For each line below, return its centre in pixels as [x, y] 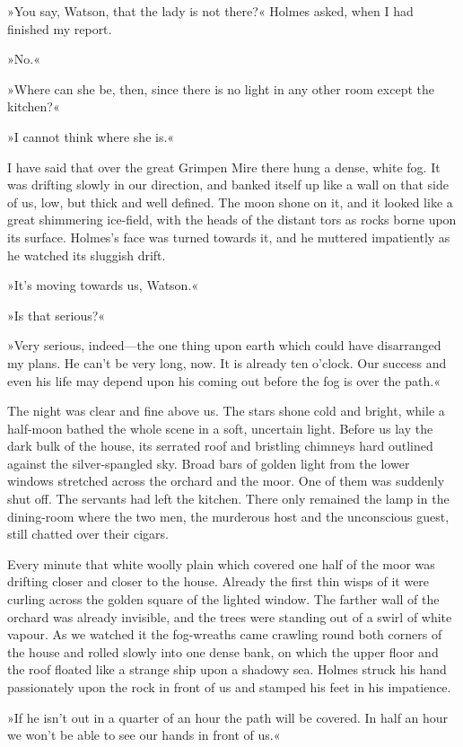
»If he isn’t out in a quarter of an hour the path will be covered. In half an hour [228, 717]
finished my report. [60, 28]
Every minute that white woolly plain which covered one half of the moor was [221, 563]
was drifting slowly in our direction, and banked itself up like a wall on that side [228, 185]
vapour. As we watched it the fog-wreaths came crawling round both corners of [225, 634]
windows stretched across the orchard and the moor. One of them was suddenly [226, 481]
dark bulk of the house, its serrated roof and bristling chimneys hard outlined [220, 446]
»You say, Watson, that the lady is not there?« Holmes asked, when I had [210, 11]
